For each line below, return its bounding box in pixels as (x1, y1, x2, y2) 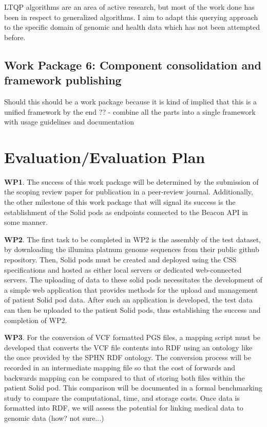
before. (4, 31, 26, 42)
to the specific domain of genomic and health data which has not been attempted (4, 22, 260, 32)
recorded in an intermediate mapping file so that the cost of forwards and (4, 362, 235, 372)
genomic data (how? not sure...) (4, 412, 104, 423)
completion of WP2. (4, 314, 67, 325)
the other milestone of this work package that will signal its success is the (4, 197, 236, 207)
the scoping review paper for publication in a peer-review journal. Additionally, (4, 186, 253, 197)
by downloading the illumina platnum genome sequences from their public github (4, 244, 259, 255)
